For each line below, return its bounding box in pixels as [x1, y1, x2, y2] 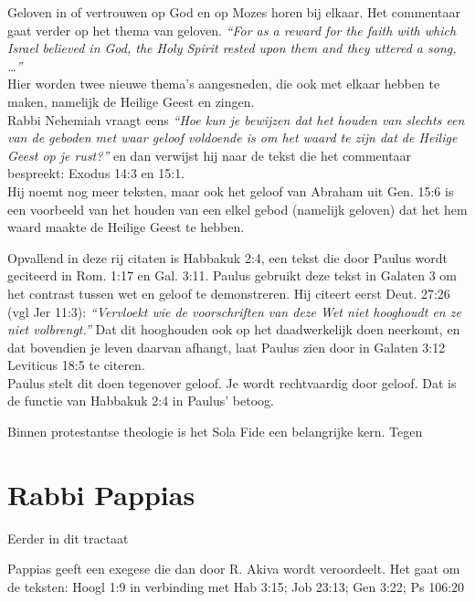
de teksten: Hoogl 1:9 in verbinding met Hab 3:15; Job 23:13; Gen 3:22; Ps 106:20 [7, 576, 465, 596]
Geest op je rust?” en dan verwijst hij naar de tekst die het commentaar [7, 145, 412, 164]
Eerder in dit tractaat [7, 528, 129, 547]
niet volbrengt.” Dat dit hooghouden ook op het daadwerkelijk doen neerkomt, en [7, 320, 460, 339]
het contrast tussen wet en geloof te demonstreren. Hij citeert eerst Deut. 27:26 [7, 283, 450, 302]
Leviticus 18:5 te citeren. [7, 355, 145, 375]
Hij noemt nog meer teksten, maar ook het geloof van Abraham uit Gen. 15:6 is [7, 181, 454, 200]
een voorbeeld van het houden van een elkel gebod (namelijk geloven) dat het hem [7, 199, 468, 218]
